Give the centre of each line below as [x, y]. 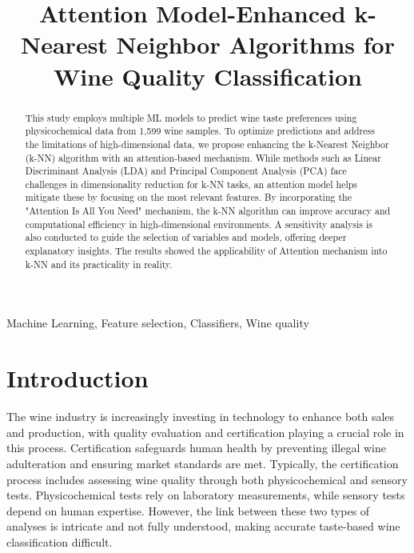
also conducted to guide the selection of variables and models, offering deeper [186, 237]
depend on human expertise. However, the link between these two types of [188, 510]
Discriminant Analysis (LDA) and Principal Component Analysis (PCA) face [186, 171]
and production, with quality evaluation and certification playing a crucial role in [205, 432]
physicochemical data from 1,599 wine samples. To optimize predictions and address [200, 131]
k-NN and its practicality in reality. [99, 264]
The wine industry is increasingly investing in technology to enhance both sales [201, 417]
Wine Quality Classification [208, 76]
